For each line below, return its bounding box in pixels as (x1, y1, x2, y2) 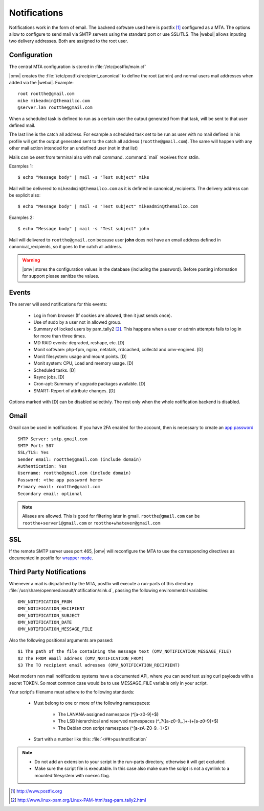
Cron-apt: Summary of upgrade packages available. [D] (33, 381, 146, 387)
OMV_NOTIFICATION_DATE (18, 620, 72, 625)
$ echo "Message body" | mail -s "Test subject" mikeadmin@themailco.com (18, 204, 198, 209)
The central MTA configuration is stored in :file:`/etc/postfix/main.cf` (9, 64, 146, 70)
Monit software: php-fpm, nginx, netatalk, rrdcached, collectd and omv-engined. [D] (33, 347, 203, 353)
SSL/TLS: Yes (18, 450, 49, 455)
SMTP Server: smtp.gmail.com (18, 436, 88, 442)
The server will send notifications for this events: (9, 301, 108, 307)
